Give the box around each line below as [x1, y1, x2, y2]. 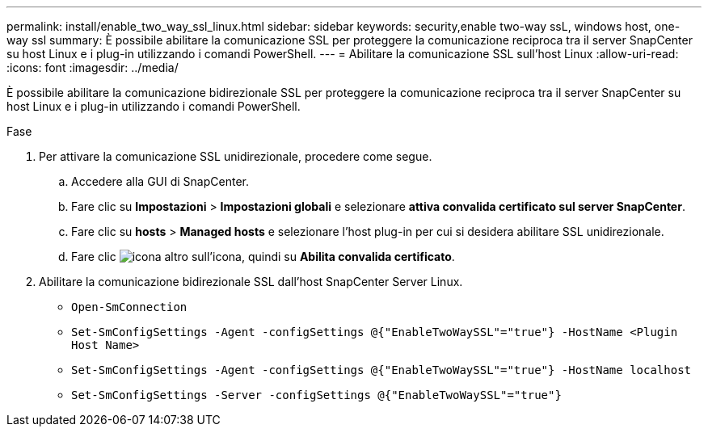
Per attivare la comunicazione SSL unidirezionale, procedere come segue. [39, 149, 432, 163]
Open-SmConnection [71, 301, 188, 313]
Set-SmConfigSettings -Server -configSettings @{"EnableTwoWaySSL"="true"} [71, 389, 562, 401]
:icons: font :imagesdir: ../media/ [6, 61, 179, 74]
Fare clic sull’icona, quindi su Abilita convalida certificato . [71, 250, 455, 263]
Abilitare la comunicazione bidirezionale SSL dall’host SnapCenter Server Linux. [39, 275, 463, 288]
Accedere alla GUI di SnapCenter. [71, 174, 249, 188]
